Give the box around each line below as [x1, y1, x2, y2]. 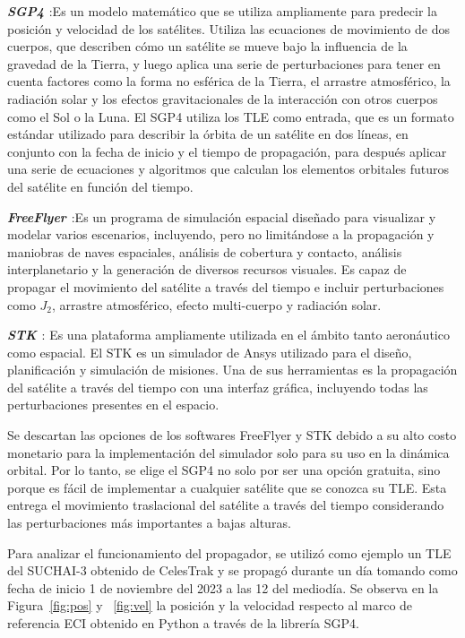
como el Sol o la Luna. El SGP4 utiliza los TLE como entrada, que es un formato [7, 107, 454, 125]
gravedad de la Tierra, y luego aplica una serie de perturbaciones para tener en [7, 54, 441, 73]
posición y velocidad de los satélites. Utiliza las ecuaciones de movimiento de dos [7, 19, 450, 38]
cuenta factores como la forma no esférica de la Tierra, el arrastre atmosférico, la [7, 72, 451, 91]
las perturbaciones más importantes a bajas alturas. [7, 513, 291, 532]
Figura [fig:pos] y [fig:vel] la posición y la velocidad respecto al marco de [7, 596, 413, 615]
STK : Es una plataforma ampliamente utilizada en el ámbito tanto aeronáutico [7, 325, 450, 344]
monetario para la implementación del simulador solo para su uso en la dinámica [7, 443, 450, 461]
